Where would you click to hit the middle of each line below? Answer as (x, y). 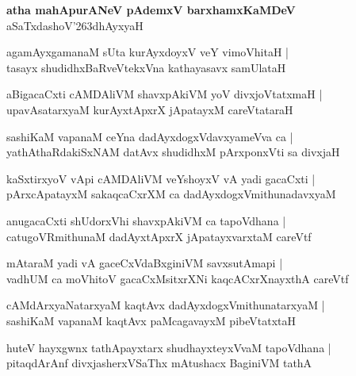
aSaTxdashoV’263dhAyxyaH (75, 25)
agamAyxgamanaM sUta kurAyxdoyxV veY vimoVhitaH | (147, 52)
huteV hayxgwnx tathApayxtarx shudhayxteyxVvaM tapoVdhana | (169, 347)
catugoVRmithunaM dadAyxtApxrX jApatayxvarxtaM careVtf (159, 236)
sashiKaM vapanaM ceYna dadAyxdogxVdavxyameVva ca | (150, 136)
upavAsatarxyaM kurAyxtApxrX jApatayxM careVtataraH (150, 109)
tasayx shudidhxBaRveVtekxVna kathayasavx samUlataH (146, 67)
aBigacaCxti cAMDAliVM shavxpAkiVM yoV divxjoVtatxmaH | (165, 94)
